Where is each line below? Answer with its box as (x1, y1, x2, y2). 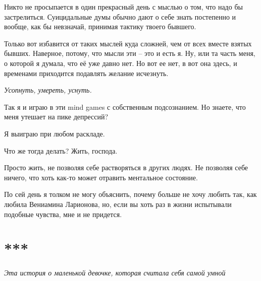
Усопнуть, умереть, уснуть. (4, 85, 92, 95)
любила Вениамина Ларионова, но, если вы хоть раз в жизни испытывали (4, 198, 232, 209)
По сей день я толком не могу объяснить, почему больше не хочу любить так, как (4, 189, 257, 199)
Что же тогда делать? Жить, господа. (4, 145, 118, 156)
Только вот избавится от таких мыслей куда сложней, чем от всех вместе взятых (4, 38, 252, 48)
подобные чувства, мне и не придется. (4, 208, 122, 219)
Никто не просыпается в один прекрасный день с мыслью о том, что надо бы (4, 2, 243, 12)
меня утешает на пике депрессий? (4, 111, 109, 122)
